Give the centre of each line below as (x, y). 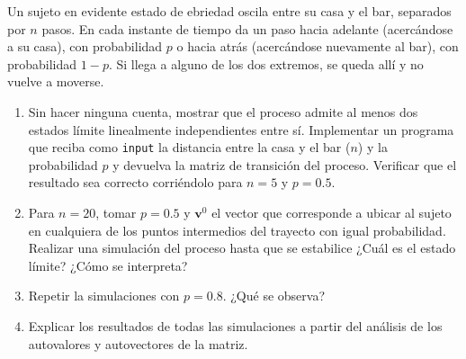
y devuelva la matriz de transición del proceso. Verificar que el (285, 164)
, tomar (116, 212)
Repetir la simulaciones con (104, 296)
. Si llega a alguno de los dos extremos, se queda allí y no (266, 63)
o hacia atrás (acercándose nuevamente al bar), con (318, 46)
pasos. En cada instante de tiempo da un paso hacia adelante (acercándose (247, 28)
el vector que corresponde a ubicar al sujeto (332, 212)
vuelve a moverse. (56, 81)
